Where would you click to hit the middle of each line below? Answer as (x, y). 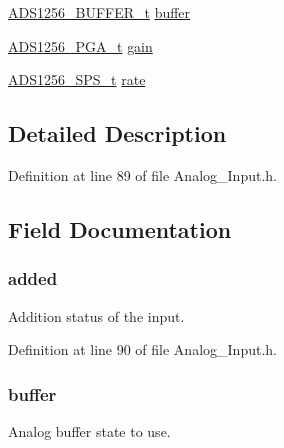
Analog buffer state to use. (89, 430)
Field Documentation (120, 228)
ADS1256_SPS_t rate (77, 79)
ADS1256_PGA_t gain (80, 45)
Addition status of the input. (96, 315)
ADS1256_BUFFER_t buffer (99, 12)
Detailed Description (117, 133)
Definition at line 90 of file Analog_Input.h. (142, 349)
